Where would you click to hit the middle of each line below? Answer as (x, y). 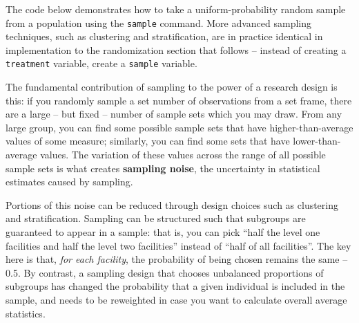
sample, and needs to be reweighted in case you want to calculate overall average (176, 299)
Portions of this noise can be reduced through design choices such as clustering (172, 204)
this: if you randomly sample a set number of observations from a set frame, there (179, 100)
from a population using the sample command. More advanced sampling (159, 22)
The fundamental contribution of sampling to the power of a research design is (172, 87)
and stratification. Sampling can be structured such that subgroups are (156, 218)
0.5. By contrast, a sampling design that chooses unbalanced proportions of (165, 272)
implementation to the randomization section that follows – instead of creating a (176, 49)
